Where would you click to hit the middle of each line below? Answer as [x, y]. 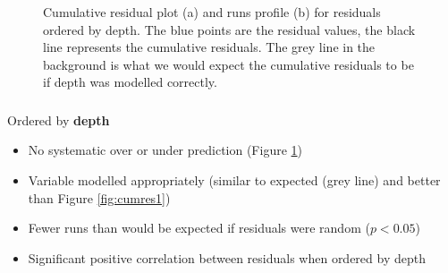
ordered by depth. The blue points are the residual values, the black [229, 29]
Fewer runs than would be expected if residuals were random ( [199, 228]
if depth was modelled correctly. [130, 82]
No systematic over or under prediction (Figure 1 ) [165, 150]
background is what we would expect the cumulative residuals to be [228, 64]
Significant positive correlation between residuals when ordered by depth [227, 257]
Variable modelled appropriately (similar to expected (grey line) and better [234, 180]
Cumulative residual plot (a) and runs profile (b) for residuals [212, 12]
